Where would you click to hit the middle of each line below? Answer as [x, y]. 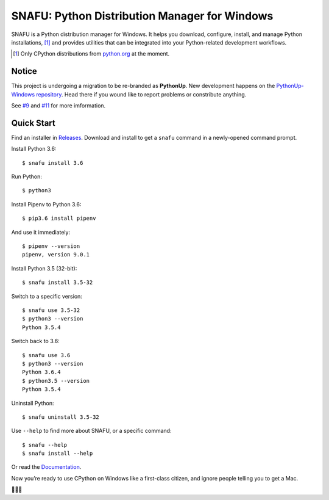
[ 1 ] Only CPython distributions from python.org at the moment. [91, 54]
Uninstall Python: [33, 403]
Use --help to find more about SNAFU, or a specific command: [91, 431]
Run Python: [27, 176]
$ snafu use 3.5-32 [51, 310]
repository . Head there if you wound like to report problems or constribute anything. [141, 94]
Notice [24, 71]
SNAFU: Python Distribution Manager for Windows [142, 16]
